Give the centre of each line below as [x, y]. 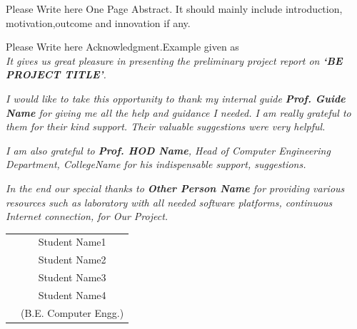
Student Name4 [72, 295]
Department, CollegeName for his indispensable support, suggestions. [156, 164]
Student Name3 [72, 277]
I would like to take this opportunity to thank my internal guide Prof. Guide [176, 98]
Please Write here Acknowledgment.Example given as [122, 47]
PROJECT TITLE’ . [56, 74]
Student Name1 [72, 242]
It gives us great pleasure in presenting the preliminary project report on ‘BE [174, 60]
